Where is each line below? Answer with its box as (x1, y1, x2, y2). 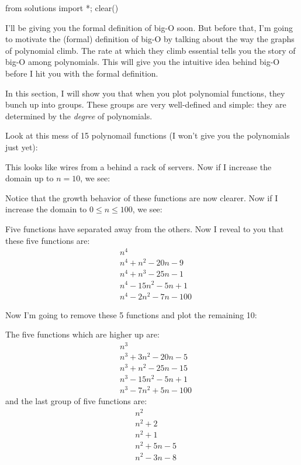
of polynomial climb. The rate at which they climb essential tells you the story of (5, 44, 296, 56)
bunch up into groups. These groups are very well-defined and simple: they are (5, 98, 286, 111)
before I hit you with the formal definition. (5, 67, 158, 79)
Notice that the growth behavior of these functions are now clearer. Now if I (5, 191, 278, 204)
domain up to (5, 172, 54, 184)
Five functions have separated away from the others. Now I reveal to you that (5, 222, 284, 235)
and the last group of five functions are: (5, 395, 147, 407)
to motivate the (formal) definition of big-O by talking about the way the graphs (5, 33, 295, 45)
